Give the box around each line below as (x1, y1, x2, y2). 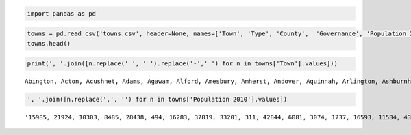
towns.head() (27, 40, 71, 47)
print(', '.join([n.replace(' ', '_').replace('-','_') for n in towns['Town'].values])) (27, 60, 338, 67)
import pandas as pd (27, 10, 96, 17)
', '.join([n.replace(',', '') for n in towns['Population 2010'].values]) (27, 95, 288, 104)
